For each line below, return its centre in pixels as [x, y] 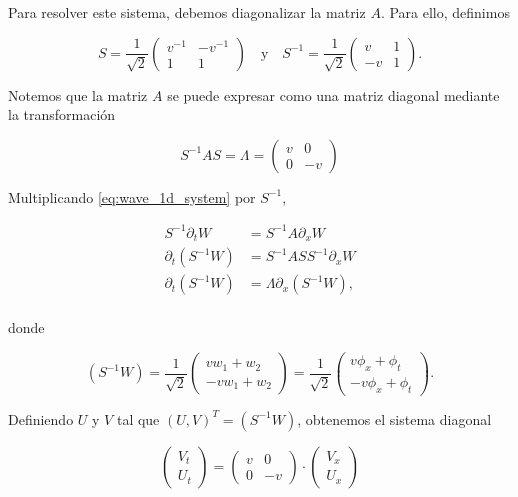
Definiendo [41, 418]
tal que [138, 418]
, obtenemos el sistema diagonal [394, 418]
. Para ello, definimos [445, 12]
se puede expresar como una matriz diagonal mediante [333, 94]
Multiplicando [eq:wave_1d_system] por [132, 196]
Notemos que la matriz [78, 94]
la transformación [62, 114]
